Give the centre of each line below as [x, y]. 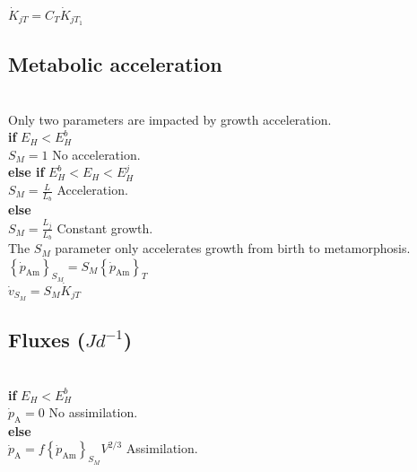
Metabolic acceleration [115, 64]
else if [26, 172]
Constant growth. [105, 227]
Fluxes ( [47, 340]
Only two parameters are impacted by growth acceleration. [170, 119]
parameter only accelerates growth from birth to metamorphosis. [233, 248]
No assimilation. [93, 412]
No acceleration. [96, 154]
